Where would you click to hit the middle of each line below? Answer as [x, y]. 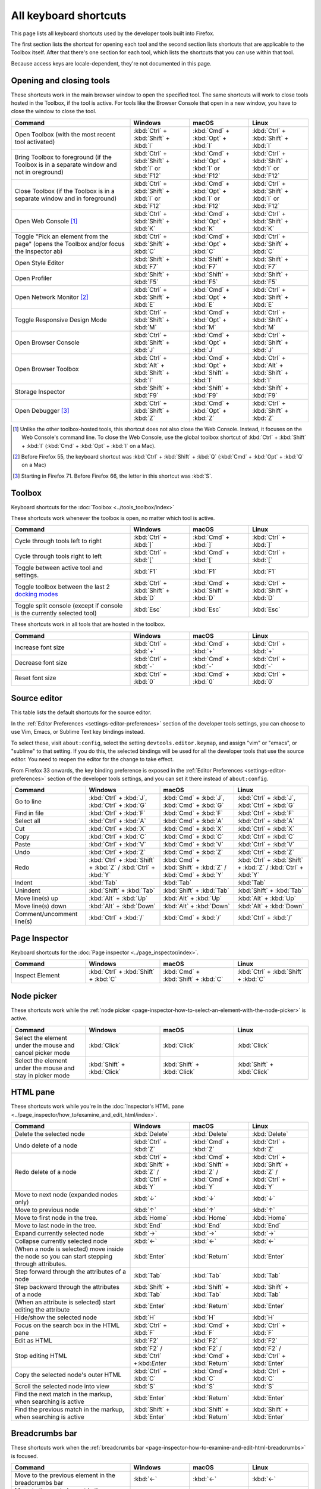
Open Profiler [33, 278]
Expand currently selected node [59, 1233]
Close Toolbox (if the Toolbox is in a [65, 191]
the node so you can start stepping [64, 1256]
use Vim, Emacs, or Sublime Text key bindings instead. [78, 732]
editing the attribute [42, 1309]
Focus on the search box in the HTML [67, 1325]
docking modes [36, 594]
